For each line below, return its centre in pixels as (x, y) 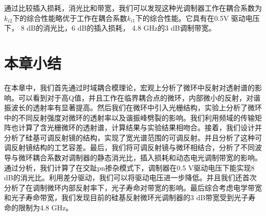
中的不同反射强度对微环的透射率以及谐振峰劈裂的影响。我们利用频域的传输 (129, 117)
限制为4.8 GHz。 (46, 208)
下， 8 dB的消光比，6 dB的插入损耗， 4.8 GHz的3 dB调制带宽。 (110, 28)
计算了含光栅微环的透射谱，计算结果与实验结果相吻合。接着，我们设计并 (140, 127)
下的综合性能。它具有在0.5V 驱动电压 (197, 18)
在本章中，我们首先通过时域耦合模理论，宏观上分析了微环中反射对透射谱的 (129, 87)
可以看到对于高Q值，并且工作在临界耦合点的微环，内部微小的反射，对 (136, 97)
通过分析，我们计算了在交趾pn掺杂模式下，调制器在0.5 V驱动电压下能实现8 (129, 167)
